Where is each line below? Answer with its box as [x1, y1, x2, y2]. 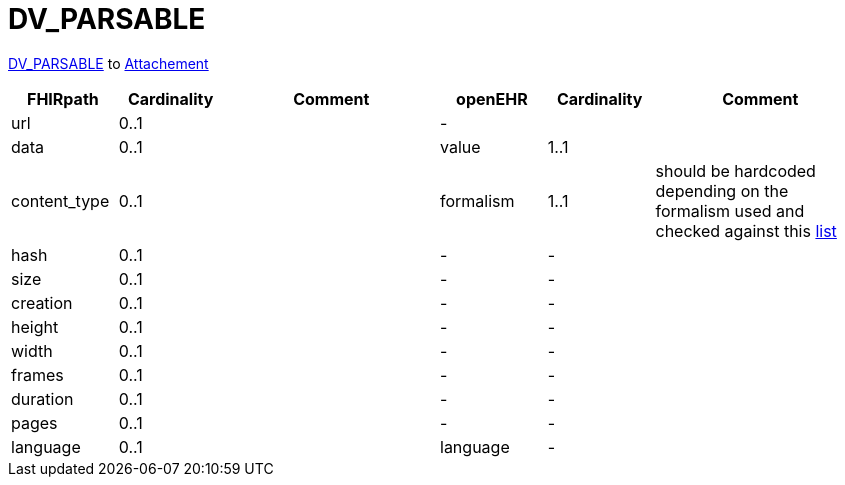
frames [11, 364, 64, 385]
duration [11, 388, 74, 409]
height [11, 316, 59, 337]
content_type [11, 190, 110, 211]
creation [11, 292, 73, 313]
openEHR [456, 88, 528, 109]
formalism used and [655, 200, 805, 221]
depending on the [655, 180, 789, 201]
